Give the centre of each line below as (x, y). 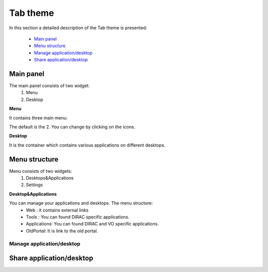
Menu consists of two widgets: (40, 171)
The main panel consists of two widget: (49, 86)
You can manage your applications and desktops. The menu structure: (81, 203)
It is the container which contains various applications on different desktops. (87, 145)
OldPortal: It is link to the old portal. (62, 231)
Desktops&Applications (50, 178)
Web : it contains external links (57, 210)
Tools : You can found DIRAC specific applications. (78, 217)
